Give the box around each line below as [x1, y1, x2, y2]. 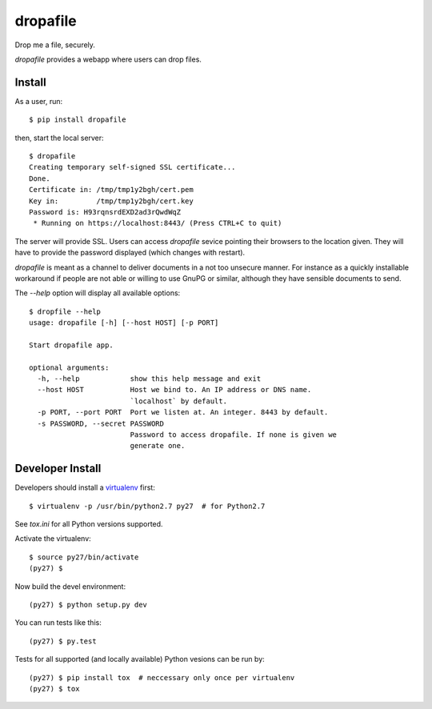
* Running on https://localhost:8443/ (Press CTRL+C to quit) [33, 218, 282, 228]
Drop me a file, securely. [14, 40, 96, 50]
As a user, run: [14, 96, 63, 106]
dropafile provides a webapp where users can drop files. [14, 54, 202, 64]
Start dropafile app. [29, 340, 114, 350]
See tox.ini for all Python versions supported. [14, 519, 163, 529]
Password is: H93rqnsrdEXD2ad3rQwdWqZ [29, 207, 182, 216]
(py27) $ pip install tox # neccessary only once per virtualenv [29, 673, 295, 682]
